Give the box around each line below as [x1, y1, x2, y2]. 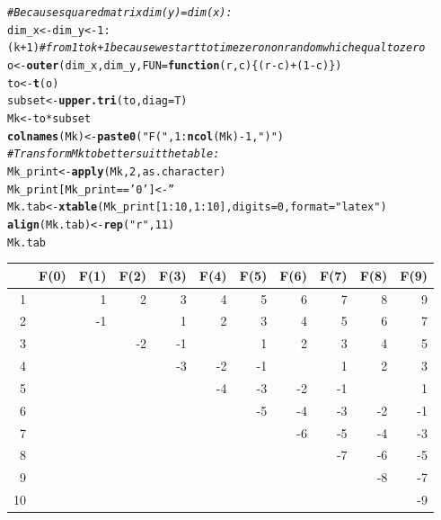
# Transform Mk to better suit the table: [7, 148, 220, 161]
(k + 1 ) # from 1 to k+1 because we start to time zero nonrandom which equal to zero [7, 41, 426, 55]
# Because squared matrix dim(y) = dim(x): [7, 6, 233, 19]
